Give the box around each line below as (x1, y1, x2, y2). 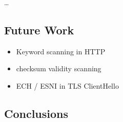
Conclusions (4, 105, 69, 121)
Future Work (4, 22, 74, 37)
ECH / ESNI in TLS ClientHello (16, 80, 119, 91)
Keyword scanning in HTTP (16, 46, 106, 56)
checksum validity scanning (16, 63, 101, 74)
